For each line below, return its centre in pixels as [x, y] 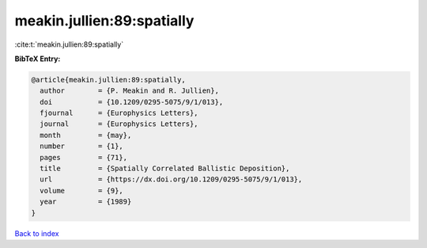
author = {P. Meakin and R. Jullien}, [129, 91]
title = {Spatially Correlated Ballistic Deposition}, [165, 169]
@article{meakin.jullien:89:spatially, [108, 80]
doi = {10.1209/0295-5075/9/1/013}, [132, 102]
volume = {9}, [82, 191]
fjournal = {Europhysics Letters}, [119, 113]
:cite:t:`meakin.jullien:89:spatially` [69, 44]
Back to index [37, 233]
